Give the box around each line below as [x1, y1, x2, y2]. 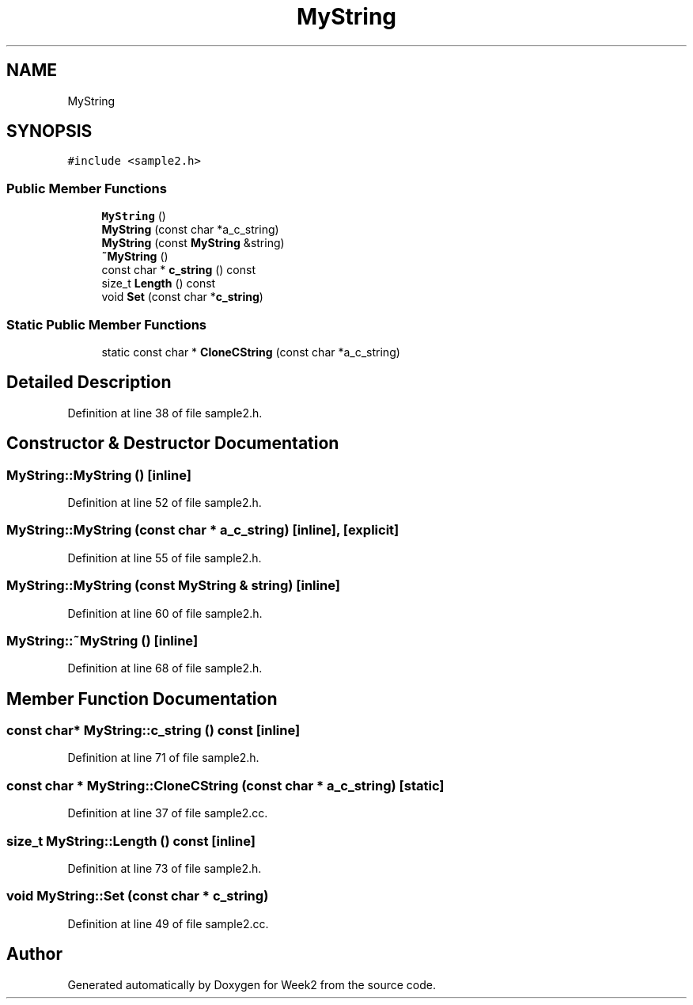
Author [6, 944, 62, 965]
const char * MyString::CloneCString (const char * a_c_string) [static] [6, 777, 445, 794]
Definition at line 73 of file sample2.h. [67, 861, 262, 875]
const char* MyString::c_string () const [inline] [6, 722, 301, 739]
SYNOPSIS [6, 121, 93, 142]
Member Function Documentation [6, 688, 278, 709]
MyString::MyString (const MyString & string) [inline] [6, 577, 340, 594]
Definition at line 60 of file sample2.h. [67, 606, 263, 620]
